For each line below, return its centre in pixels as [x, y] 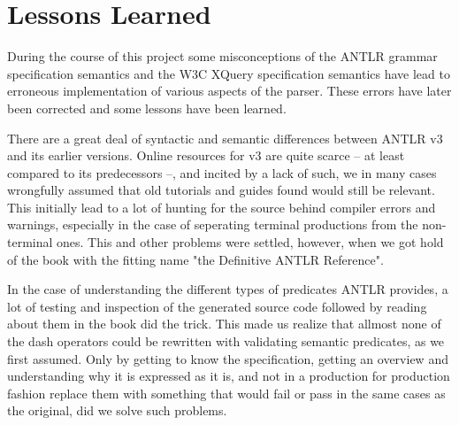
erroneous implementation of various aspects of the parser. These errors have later [229, 91]
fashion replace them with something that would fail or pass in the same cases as [226, 393]
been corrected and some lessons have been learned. [147, 108]
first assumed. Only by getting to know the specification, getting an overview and [228, 358]
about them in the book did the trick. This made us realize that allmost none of [224, 324]
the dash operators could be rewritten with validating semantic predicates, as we [226, 341]
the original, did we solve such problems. [117, 410]
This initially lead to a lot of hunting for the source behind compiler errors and [222, 207]
